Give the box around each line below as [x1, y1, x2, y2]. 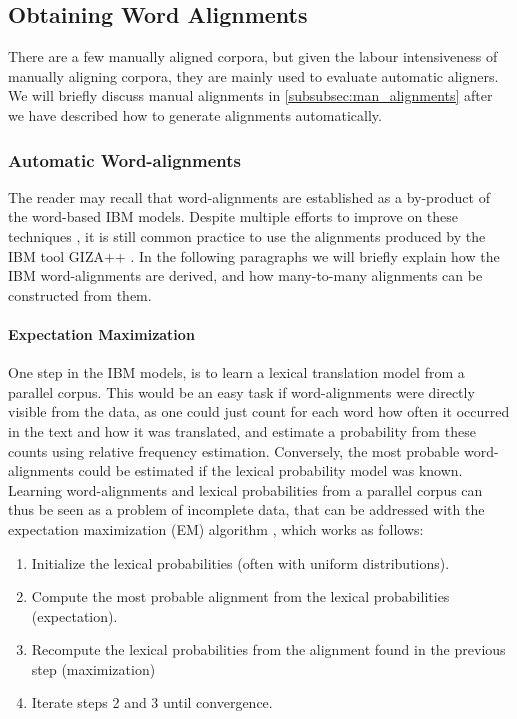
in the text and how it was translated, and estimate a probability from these [8, 420, 476, 441]
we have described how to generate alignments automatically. [8, 104, 382, 125]
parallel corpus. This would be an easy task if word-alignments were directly [8, 381, 475, 402]
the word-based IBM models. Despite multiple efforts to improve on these [8, 206, 459, 227]
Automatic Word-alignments [8, 147, 242, 172]
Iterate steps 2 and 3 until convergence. [31, 692, 273, 713]
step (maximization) [31, 658, 156, 679]
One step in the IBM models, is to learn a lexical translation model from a [8, 362, 465, 383]
